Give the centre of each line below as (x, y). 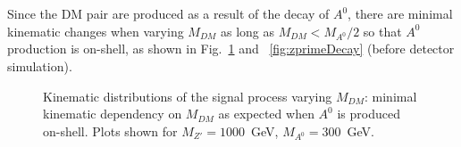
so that (382, 31)
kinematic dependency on (113, 114)
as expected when (266, 114)
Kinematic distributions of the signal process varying (188, 96)
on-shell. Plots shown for (110, 131)
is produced (369, 114)
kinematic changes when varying (96, 31)
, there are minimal (400, 13)
